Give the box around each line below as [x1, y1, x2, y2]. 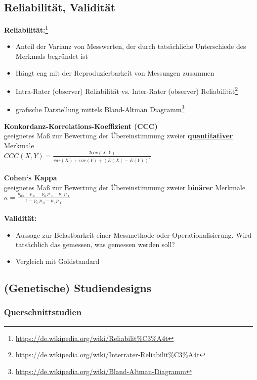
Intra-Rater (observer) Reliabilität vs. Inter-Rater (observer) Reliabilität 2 [15, 84, 238, 96]
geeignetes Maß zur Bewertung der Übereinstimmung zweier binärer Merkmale [4, 182, 246, 192]
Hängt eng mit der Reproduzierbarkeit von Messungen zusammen [15, 67, 214, 78]
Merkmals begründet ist [15, 51, 88, 61]
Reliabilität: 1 [4, 23, 48, 35]
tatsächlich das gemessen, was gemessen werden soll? [15, 239, 175, 250]
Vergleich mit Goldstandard [15, 255, 100, 266]
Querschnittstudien [4, 306, 82, 318]
